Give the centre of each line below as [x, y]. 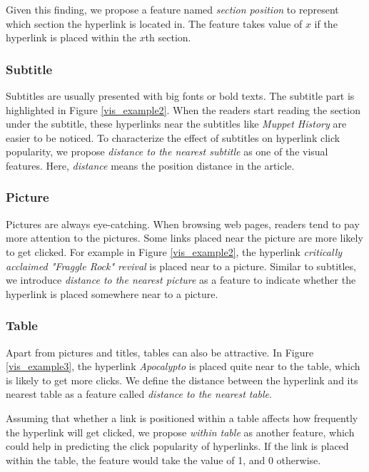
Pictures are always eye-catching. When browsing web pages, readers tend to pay [183, 224]
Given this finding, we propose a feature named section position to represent [172, 9]
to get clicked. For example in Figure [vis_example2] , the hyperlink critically [174, 251]
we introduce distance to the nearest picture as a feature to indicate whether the [181, 280]
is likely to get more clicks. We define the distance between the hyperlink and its [182, 380]
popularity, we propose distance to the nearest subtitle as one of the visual [167, 152]
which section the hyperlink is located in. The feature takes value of [154, 23]
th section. [168, 37]
